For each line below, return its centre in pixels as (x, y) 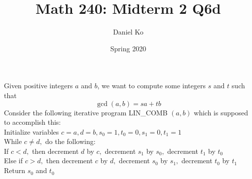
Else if (13, 161)
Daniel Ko (128, 32)
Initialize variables (32, 131)
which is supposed (221, 112)
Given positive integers (38, 86)
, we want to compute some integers (151, 86)
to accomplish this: (33, 122)
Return (15, 170)
